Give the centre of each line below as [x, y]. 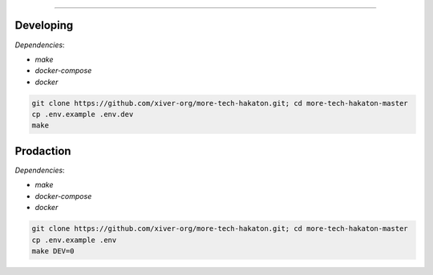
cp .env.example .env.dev [83, 115]
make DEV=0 [53, 251]
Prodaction [43, 151]
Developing [44, 25]
